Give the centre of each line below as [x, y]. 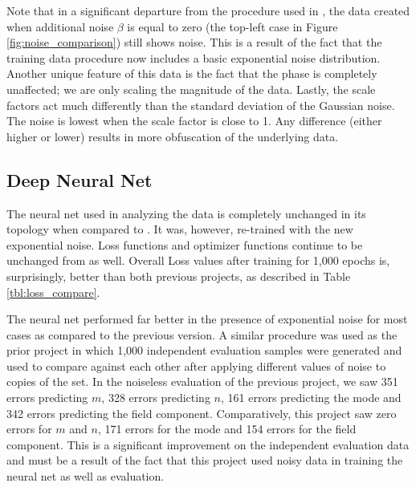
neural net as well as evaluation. [86, 476]
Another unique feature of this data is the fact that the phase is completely [192, 73]
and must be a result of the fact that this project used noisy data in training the [205, 460]
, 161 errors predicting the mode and [311, 398]
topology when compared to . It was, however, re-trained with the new [180, 229]
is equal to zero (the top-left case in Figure [232, 26]
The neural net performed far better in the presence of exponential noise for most [207, 319]
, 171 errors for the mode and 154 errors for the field [227, 429]
